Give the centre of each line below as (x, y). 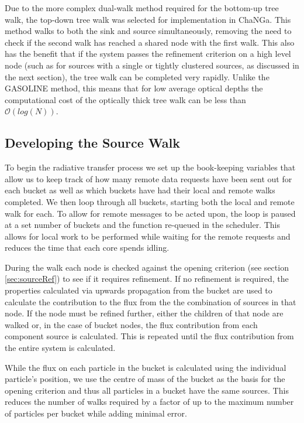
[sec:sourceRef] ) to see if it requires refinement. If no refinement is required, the (147, 279)
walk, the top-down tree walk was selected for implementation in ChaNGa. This (148, 19)
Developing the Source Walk (92, 143)
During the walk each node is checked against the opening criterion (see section (147, 267)
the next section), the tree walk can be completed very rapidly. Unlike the (137, 76)
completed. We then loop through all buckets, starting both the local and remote (150, 201)
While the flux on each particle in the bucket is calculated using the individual (146, 367)
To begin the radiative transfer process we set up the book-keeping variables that (150, 167)
